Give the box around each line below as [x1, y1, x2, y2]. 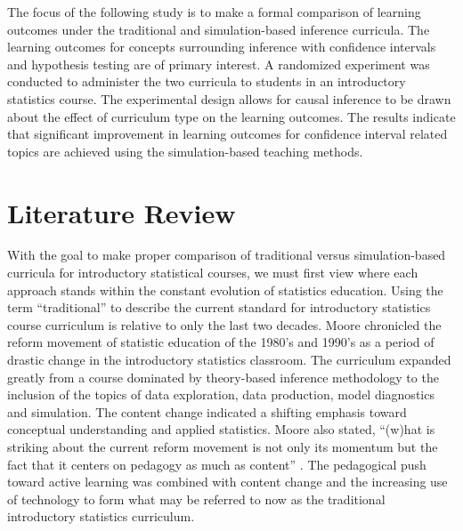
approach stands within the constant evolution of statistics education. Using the [7, 280, 443, 299]
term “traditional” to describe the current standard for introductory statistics [7, 298, 431, 317]
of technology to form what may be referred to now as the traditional [7, 489, 386, 508]
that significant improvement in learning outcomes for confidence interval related [7, 125, 448, 143]
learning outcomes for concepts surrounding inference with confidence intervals [7, 37, 436, 56]
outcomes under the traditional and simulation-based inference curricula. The [7, 20, 430, 38]
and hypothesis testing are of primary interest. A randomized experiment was [7, 54, 430, 73]
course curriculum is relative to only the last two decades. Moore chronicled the [7, 315, 442, 334]
